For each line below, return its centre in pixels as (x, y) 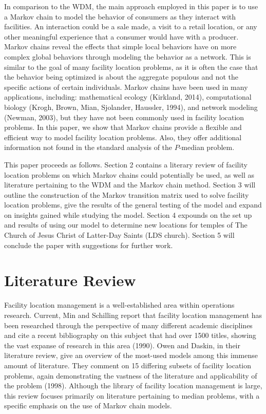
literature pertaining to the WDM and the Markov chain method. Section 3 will (130, 185)
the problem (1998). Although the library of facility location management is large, (133, 385)
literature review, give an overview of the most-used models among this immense (131, 355)
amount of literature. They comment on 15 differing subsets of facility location (128, 365)
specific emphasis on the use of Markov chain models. (88, 406)
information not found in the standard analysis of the (88, 147)
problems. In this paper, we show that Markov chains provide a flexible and (123, 127)
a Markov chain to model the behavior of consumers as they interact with (120, 16)
